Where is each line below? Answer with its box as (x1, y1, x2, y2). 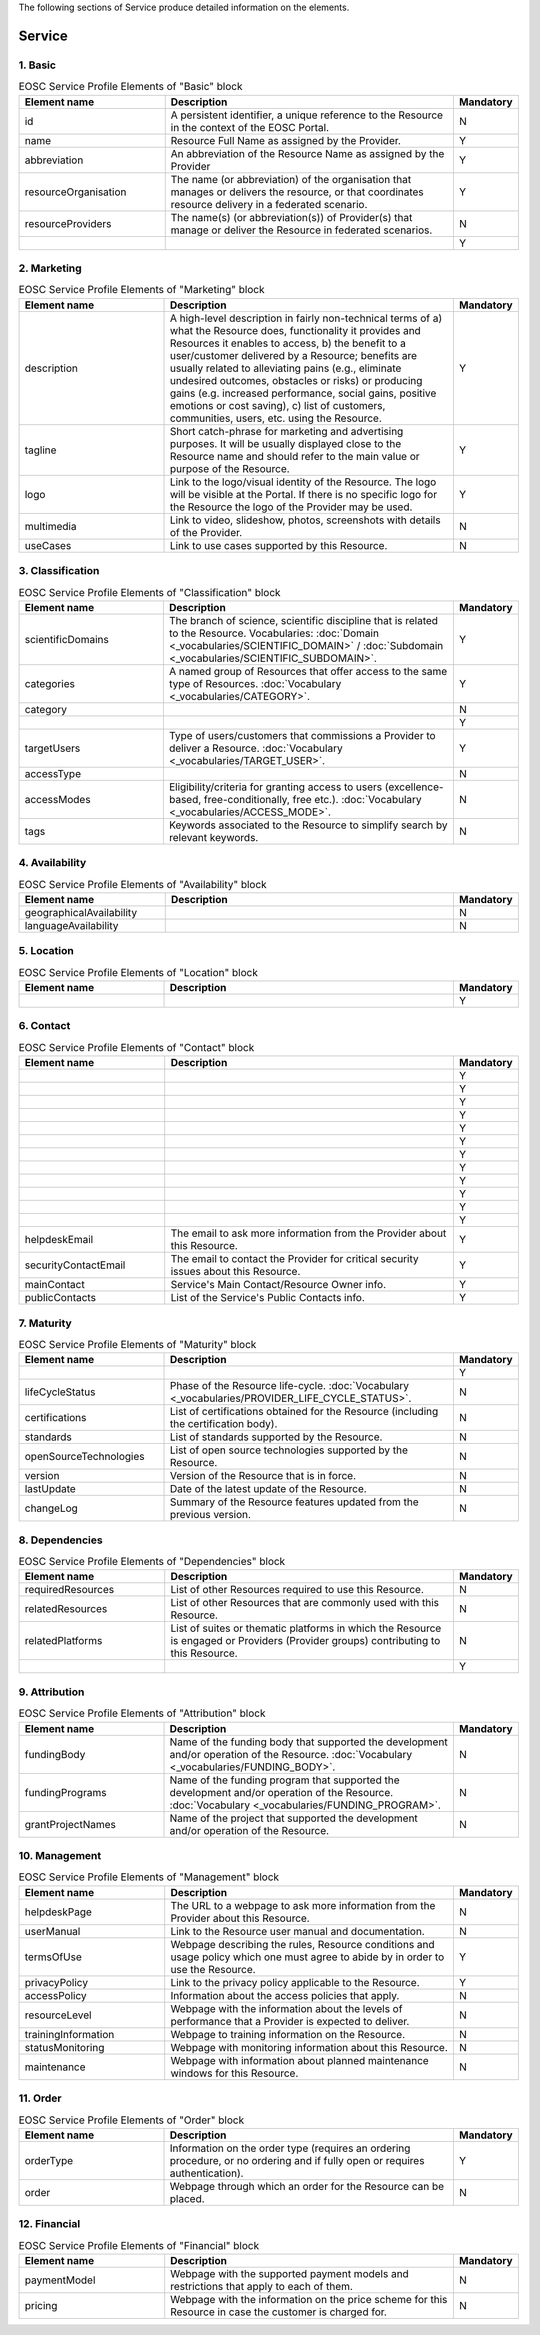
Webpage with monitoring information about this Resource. (170, 2040, 449, 2054)
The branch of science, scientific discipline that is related (168, 613, 439, 627)
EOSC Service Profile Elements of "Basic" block (18, 80, 244, 94)
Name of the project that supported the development (169, 1811, 419, 1825)
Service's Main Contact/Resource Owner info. (170, 1278, 387, 1292)
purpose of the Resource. (169, 461, 290, 475)
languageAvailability (24, 918, 119, 932)
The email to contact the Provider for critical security (170, 1252, 419, 1266)
